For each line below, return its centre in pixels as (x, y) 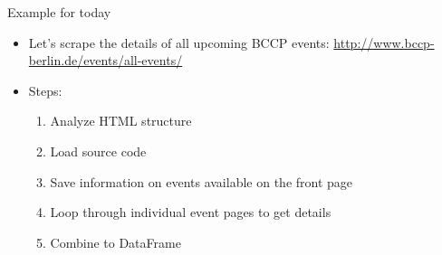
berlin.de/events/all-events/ (106, 60)
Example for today (59, 12)
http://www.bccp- (384, 42)
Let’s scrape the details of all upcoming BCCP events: (179, 42)
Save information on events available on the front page (202, 181)
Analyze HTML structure (121, 121)
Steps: (45, 90)
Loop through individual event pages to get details (191, 212)
